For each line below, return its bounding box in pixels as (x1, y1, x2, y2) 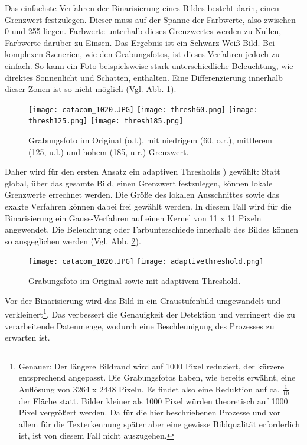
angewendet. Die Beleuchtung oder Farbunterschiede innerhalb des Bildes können (5, 223, 299, 235)
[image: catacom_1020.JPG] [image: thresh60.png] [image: (28, 105, 258, 114)
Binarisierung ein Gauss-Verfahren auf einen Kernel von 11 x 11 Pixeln (5, 211, 262, 224)
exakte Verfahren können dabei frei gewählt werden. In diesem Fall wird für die (5, 200, 292, 212)
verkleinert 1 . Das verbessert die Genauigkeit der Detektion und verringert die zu (5, 306, 295, 320)
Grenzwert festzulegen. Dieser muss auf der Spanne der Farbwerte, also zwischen (5, 13, 296, 25)
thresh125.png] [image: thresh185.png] (28, 117, 184, 126)
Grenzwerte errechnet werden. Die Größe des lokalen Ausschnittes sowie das (5, 188, 279, 201)
